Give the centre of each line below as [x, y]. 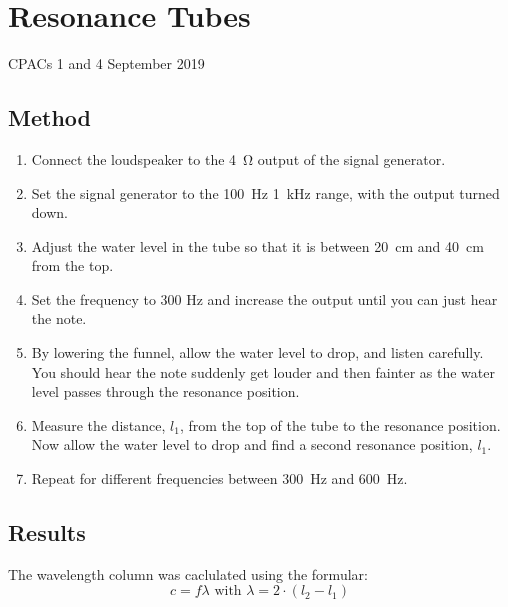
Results [47, 532]
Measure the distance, [98, 424]
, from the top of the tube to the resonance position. [340, 424]
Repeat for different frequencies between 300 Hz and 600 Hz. [219, 478]
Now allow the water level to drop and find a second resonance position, [252, 444]
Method [49, 117]
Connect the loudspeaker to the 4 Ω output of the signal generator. [238, 158]
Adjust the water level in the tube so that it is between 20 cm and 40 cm [257, 245]
